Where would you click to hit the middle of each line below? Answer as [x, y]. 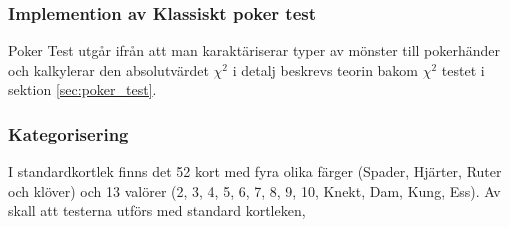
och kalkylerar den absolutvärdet [108, 69]
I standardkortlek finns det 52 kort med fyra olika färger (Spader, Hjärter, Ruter [255, 171]
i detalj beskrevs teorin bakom [325, 69]
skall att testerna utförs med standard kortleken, [157, 210]
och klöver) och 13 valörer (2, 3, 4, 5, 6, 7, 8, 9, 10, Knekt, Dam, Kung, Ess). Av [254, 190]
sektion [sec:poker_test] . [82, 89]
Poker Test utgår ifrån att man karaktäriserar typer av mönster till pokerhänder [254, 50]
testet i [463, 69]
